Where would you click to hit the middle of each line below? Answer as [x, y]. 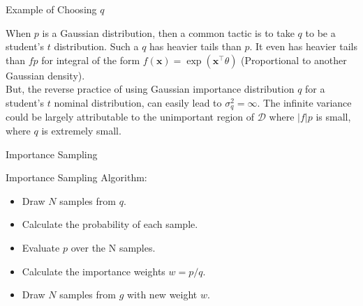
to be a [320, 32]
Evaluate [41, 247]
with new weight [162, 294]
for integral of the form [91, 60]
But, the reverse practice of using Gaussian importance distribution [150, 89]
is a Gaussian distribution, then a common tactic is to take [168, 32]
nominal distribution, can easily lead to [138, 102]
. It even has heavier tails [303, 46]
